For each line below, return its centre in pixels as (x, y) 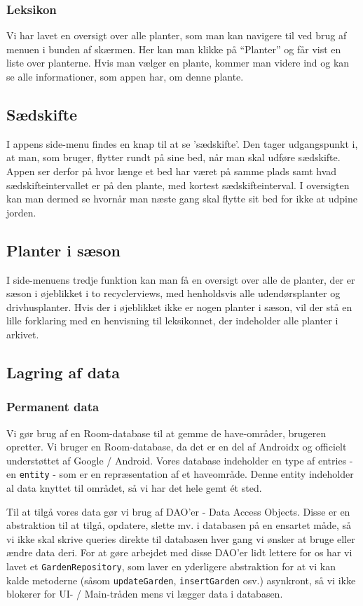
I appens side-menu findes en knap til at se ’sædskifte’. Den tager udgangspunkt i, (182, 143)
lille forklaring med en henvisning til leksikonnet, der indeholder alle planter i (172, 321)
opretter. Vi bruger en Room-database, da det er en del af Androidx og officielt (177, 447)
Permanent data (53, 407)
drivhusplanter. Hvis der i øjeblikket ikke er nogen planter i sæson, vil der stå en (179, 307)
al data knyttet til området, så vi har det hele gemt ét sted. (134, 487)
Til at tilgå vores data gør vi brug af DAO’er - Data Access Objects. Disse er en (178, 511)
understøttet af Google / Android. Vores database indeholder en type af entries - (180, 460)
